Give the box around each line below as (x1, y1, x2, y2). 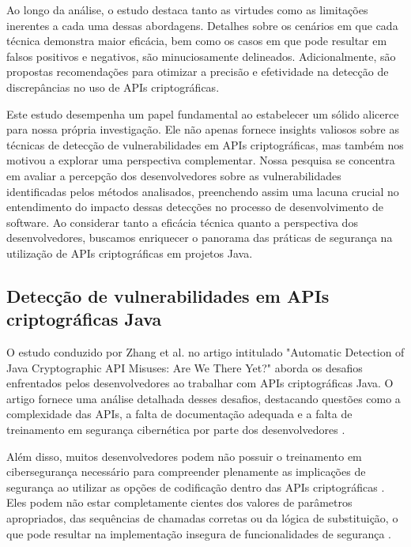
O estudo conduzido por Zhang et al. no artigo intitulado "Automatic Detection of (6, 344, 405, 360)
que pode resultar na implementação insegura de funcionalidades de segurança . (6, 525, 391, 541)
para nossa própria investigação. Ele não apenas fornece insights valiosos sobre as (6, 121, 399, 138)
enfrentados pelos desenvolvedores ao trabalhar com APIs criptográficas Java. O (6, 375, 394, 391)
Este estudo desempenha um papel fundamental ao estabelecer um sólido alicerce (6, 105, 399, 122)
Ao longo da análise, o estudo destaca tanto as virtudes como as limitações (6, 2, 368, 17)
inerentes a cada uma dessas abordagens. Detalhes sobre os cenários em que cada (6, 17, 398, 33)
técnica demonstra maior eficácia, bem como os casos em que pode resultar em (6, 32, 387, 49)
